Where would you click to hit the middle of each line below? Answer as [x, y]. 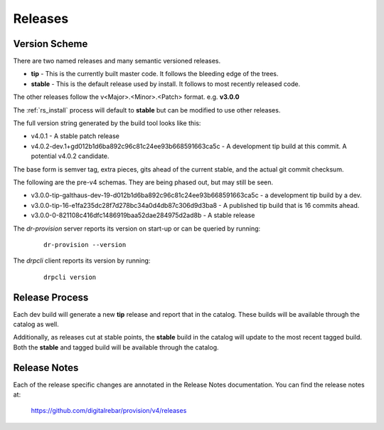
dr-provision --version [85, 245]
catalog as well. [36, 324]
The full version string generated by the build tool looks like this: [107, 123]
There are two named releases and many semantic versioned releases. [117, 61]
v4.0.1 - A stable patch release [75, 136]
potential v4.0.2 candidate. [70, 156]
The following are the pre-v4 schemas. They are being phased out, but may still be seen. [143, 182]
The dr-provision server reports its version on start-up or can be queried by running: [137, 229]
